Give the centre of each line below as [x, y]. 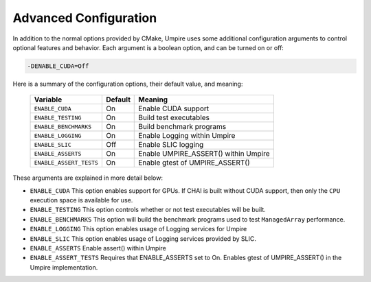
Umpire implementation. [64, 267]
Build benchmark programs [182, 127]
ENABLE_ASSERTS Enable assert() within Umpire [98, 248]
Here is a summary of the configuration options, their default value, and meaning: [128, 84]
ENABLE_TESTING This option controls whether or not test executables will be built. [148, 210]
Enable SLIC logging [171, 145]
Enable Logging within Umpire [187, 136]
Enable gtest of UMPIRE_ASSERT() [194, 163]
